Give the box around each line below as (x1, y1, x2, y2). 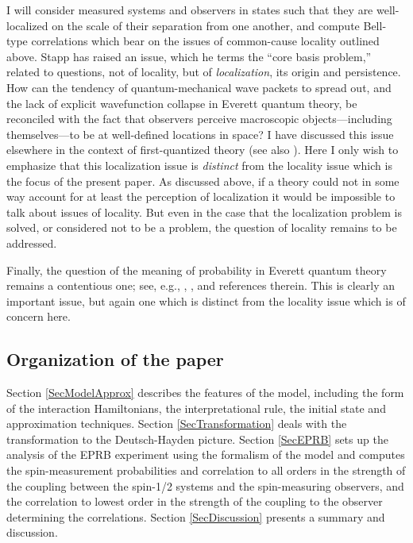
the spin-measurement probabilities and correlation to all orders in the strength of (6, 462, 406, 479)
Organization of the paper (6, 347, 224, 372)
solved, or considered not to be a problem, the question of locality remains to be (6, 219, 397, 236)
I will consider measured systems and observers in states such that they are (6, 2, 373, 17)
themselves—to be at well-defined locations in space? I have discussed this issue (6, 125, 394, 142)
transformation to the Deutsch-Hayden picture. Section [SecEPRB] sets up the (6, 430, 388, 447)
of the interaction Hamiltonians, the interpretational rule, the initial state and (6, 399, 386, 416)
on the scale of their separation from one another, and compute (52, 17, 360, 33)
